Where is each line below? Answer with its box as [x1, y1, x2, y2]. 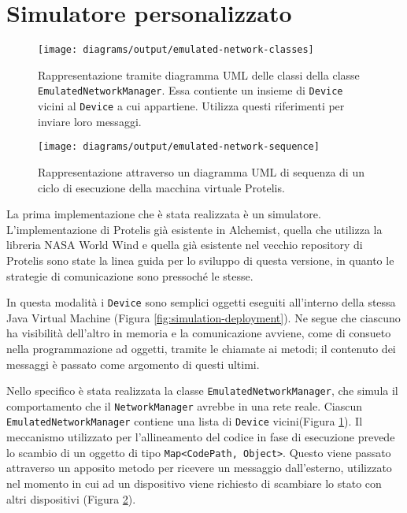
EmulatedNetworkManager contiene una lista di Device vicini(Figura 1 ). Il [6, 413, 363, 429]
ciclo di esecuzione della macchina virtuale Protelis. [38, 179, 285, 195]
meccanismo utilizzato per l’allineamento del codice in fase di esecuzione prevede [6, 429, 395, 445]
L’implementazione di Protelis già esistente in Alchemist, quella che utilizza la [6, 221, 383, 237]
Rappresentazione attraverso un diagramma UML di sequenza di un [38, 163, 364, 180]
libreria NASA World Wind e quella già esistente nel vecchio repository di [6, 236, 363, 253]
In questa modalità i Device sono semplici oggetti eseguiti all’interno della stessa [6, 294, 396, 310]
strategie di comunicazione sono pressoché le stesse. [6, 267, 253, 284]
